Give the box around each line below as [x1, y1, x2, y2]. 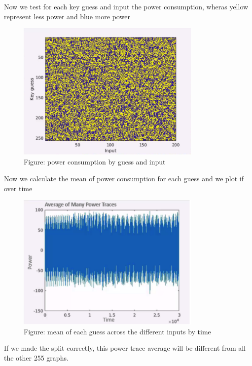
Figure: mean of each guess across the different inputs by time [24, 326, 211, 336]
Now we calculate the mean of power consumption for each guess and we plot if [4, 173, 244, 184]
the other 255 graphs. [4, 352, 69, 363]
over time [4, 183, 33, 193]
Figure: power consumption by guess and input [24, 157, 166, 167]
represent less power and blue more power [4, 11, 130, 21]
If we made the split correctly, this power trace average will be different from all [4, 343, 246, 353]
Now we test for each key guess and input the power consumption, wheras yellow [4, 1, 249, 11]
